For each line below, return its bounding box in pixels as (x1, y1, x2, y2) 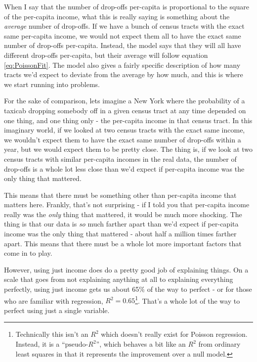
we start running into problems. (4, 79, 100, 89)
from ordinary (198, 339, 241, 349)
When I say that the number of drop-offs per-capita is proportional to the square (4, 1, 250, 11)
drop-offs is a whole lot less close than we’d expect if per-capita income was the (4, 163, 245, 174)
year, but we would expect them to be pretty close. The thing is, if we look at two (4, 144, 253, 154)
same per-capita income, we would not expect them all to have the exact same (4, 30, 241, 41)
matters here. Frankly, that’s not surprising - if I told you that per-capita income (4, 199, 250, 210)
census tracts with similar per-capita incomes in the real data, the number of (4, 153, 237, 164)
